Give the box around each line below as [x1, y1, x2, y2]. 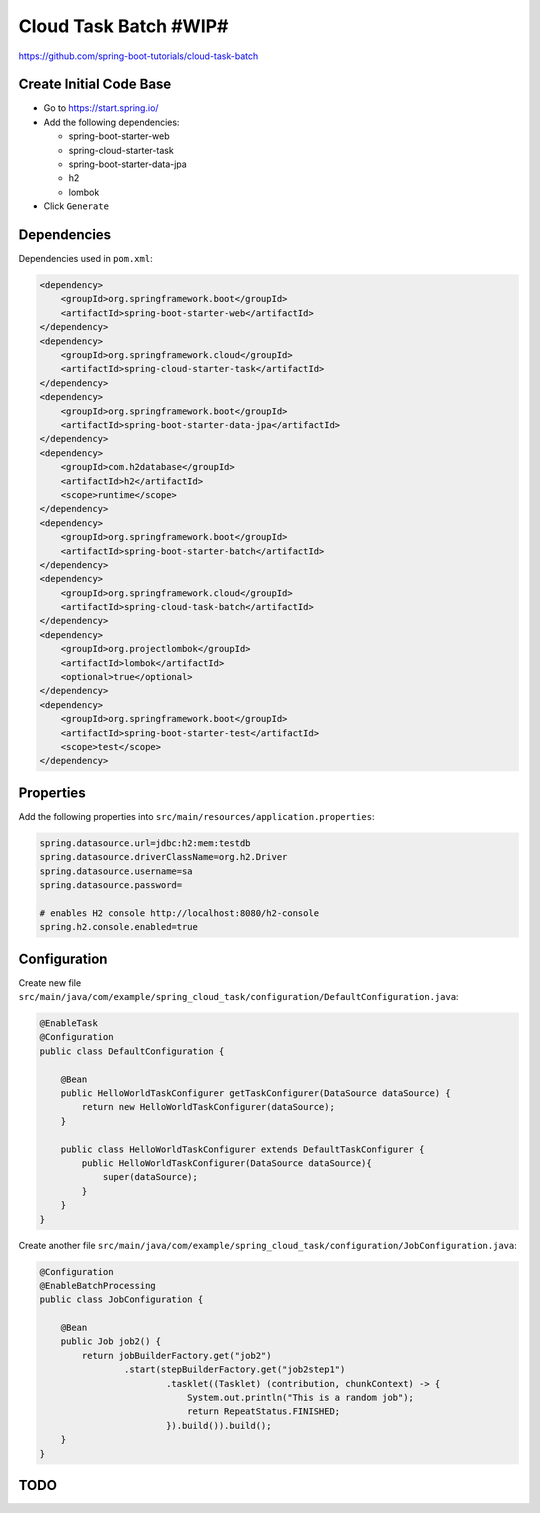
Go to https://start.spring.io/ [43, 102, 159, 114]
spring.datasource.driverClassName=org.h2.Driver [39, 851, 288, 863]
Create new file [18, 976, 82, 989]
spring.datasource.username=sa [39, 865, 194, 877]
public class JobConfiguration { [39, 1294, 204, 1305]
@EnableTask [39, 1018, 99, 1029]
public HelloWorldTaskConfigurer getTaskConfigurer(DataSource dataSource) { [60, 1088, 452, 1099]
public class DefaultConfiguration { [39, 1045, 225, 1057]
